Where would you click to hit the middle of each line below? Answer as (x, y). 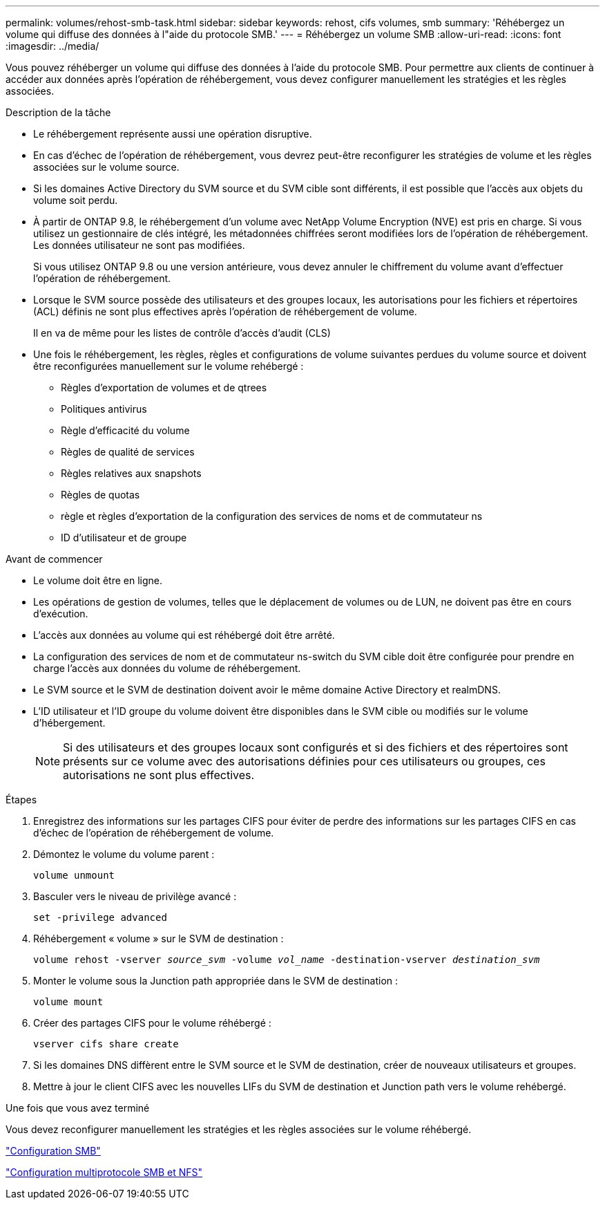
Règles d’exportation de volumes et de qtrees (164, 387)
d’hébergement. (69, 723)
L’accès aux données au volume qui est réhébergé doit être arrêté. (184, 635)
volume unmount (74, 875)
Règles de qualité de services (128, 452)
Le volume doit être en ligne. (98, 580)
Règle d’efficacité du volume (125, 430)
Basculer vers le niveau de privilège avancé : (135, 896)
